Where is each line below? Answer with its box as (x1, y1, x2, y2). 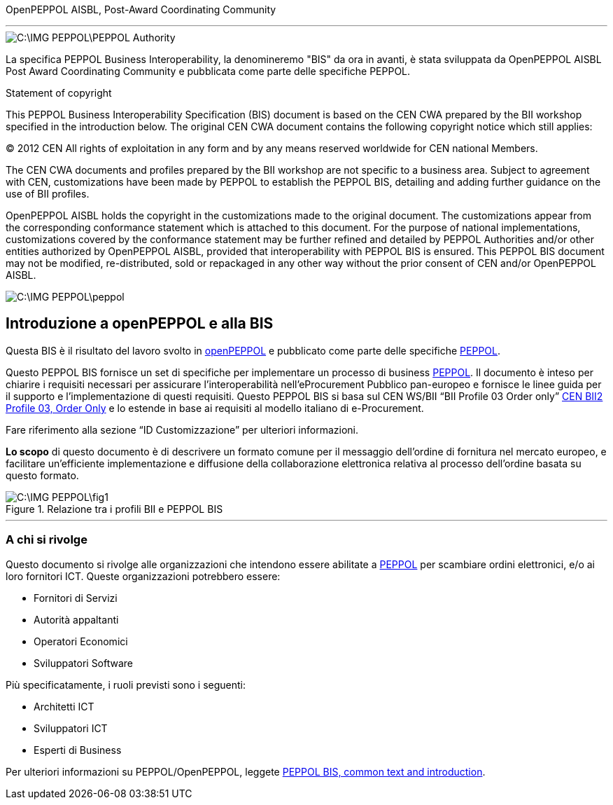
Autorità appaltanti (34, 613, 119, 626)
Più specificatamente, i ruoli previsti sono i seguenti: (6, 678, 246, 691)
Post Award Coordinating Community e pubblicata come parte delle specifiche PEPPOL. (6, 65, 411, 77)
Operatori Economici (34, 635, 128, 647)
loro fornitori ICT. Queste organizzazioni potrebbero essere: (6, 570, 281, 582)
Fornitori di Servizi (34, 591, 118, 604)
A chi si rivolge (6, 532, 87, 547)
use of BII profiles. (6, 188, 90, 200)
